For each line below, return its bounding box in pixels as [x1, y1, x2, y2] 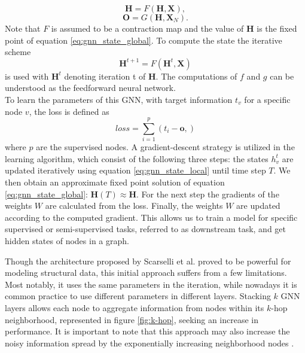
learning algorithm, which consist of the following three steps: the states [5, 152, 269, 165]
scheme [5, 45, 31, 58]
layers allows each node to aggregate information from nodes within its [5, 302, 264, 314]
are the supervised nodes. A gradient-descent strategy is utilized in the [36, 141, 295, 153]
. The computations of [155, 69, 237, 82]
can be [270, 69, 294, 82]
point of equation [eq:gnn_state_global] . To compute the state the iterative [5, 34, 282, 46]
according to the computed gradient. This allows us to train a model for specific [5, 211, 298, 223]
